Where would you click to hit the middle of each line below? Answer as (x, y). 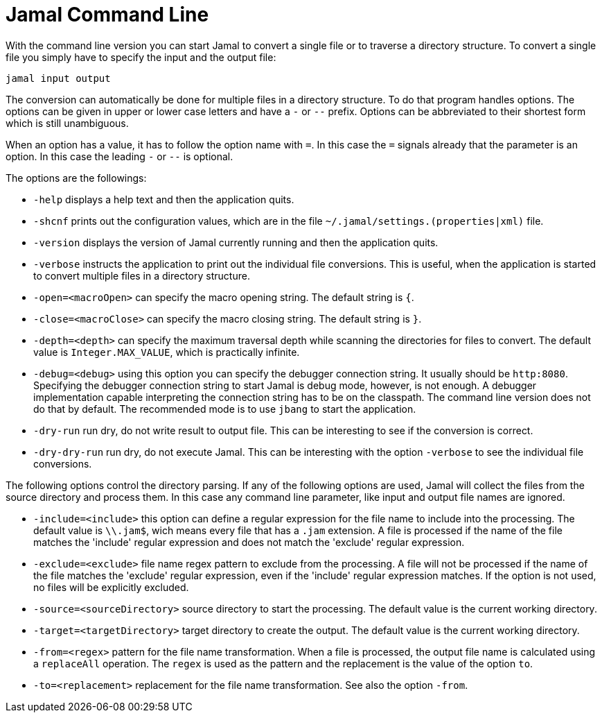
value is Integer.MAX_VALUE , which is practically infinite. (167, 352)
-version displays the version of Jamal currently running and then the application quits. (236, 242)
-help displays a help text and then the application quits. (164, 199)
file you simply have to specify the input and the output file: (141, 57)
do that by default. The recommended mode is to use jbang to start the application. (225, 409)
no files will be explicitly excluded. (111, 587)
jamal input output (58, 78)
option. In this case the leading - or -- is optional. (119, 156)
